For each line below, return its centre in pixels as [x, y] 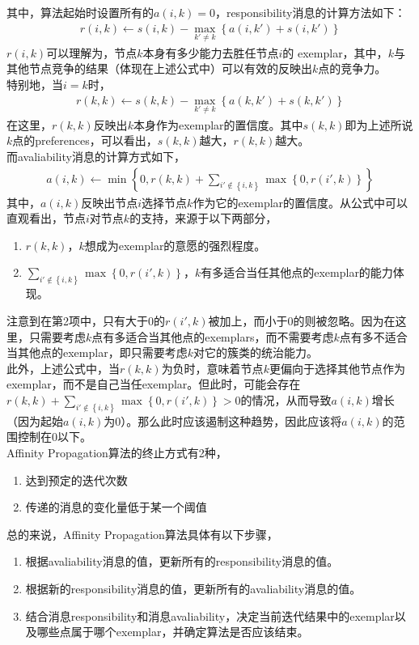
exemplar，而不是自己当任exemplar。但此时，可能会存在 [154, 384]
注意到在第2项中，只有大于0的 [86, 320]
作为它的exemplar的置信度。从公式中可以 [300, 202]
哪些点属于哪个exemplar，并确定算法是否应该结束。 [173, 632]
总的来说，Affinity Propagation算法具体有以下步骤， [142, 534]
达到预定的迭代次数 [76, 480]
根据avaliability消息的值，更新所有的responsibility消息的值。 [182, 561]
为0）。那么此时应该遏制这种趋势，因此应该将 [223, 420]
